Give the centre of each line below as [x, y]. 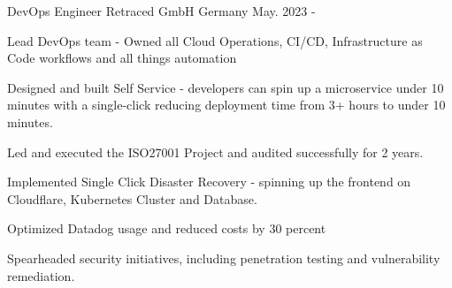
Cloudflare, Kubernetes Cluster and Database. [132, 198]
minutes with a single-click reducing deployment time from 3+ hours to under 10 [226, 105]
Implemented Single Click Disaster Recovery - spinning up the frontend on [209, 182]
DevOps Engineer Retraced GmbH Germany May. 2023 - [161, 11]
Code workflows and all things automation [122, 58]
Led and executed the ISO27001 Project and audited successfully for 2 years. [215, 152]
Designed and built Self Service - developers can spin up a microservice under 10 [226, 87]
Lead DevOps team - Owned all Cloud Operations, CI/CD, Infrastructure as [215, 40]
